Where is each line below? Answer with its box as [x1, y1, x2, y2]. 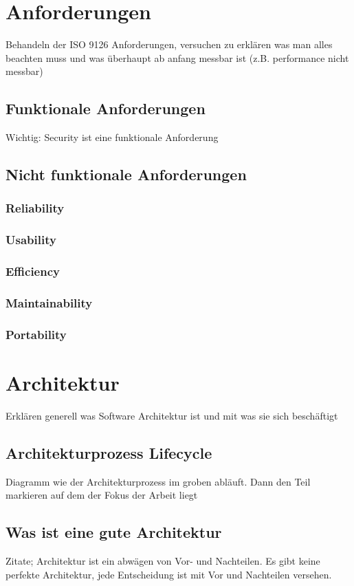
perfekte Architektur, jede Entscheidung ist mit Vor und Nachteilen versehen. [5, 567, 332, 581]
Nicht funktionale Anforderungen [5, 164, 247, 185]
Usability [5, 231, 56, 248]
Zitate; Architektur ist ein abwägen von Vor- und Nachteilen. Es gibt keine [5, 554, 320, 568]
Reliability [5, 199, 65, 217]
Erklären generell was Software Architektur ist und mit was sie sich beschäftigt [5, 408, 338, 422]
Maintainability [5, 294, 93, 311]
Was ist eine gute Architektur [5, 521, 222, 543]
